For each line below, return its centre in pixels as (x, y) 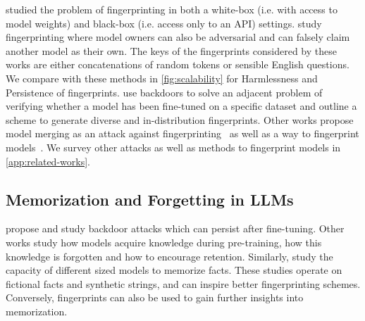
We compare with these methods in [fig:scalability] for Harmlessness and (162, 78)
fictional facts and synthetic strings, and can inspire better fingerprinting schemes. (183, 283)
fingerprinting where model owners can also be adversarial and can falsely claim (178, 37)
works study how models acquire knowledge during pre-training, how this (164, 242)
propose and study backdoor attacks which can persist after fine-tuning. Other (175, 228)
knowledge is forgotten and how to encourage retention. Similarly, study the (169, 256)
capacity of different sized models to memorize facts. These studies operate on (174, 270)
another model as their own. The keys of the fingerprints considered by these (171, 50)
